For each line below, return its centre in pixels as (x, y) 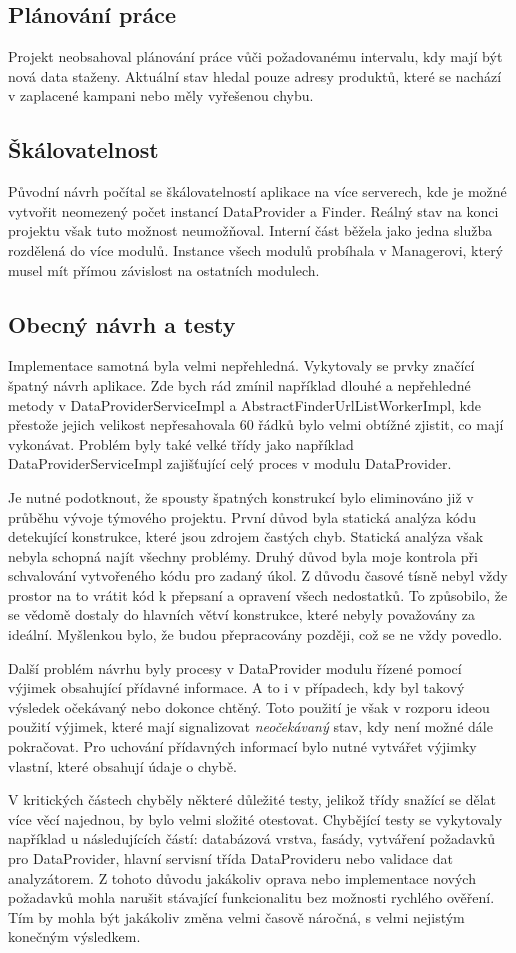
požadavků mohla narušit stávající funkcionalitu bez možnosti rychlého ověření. (251, 897)
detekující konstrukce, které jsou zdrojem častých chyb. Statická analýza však (246, 536)
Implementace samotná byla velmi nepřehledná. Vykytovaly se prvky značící (241, 365)
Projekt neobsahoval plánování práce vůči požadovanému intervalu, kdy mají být (255, 56)
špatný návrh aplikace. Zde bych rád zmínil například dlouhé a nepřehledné (239, 384)
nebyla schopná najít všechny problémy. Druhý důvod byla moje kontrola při (243, 555)
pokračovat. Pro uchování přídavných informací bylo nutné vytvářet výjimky (242, 746)
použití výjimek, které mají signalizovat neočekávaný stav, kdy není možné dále (250, 726)
